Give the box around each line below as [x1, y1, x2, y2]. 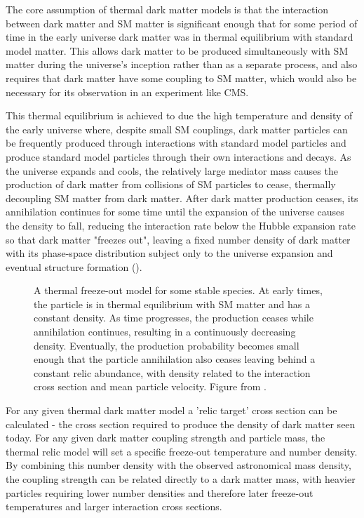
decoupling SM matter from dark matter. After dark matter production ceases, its [6, 190, 358, 205]
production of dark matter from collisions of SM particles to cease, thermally [6, 177, 336, 192]
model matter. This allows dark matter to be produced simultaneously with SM [6, 43, 349, 58]
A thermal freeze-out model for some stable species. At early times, [34, 283, 323, 298]
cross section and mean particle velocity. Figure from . [34, 379, 267, 394]
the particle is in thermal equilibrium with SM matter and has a [34, 296, 310, 311]
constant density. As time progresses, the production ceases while [34, 310, 314, 325]
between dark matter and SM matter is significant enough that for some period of [6, 15, 358, 30]
